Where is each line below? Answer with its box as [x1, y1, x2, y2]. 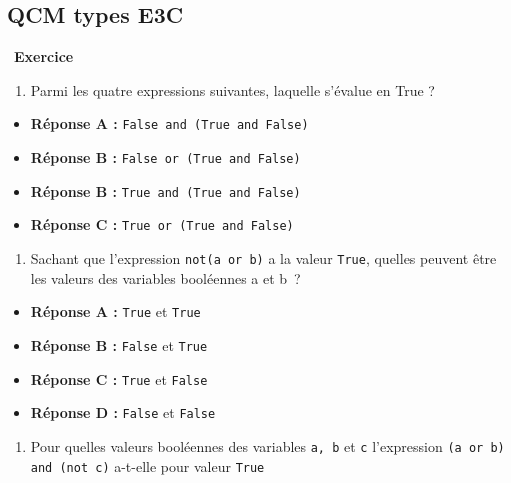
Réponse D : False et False [30, 402, 216, 423]
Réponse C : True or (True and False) [30, 214, 294, 235]
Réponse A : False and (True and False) [30, 113, 309, 134]
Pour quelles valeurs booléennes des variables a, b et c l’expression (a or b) [30, 435, 505, 456]
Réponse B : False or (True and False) [30, 147, 301, 168]
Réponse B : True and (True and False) [30, 180, 301, 201]
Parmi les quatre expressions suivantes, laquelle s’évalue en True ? [30, 79, 435, 100]
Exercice [14, 46, 74, 67]
